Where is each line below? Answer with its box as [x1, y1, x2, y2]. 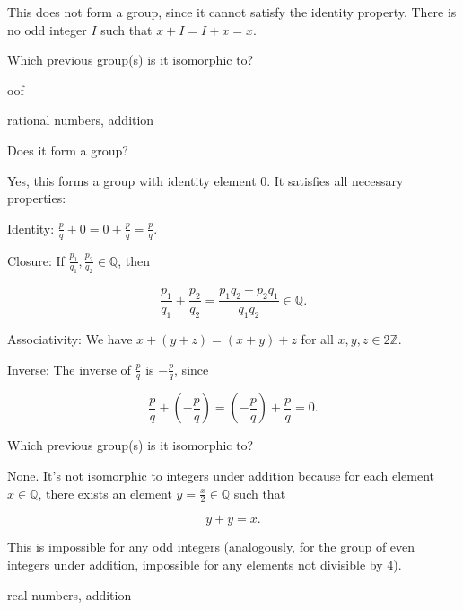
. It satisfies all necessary [266, 171, 404, 190]
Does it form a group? [7, 140, 128, 159]
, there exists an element [38, 483, 172, 502]
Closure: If [7, 251, 65, 270]
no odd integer [7, 20, 87, 39]
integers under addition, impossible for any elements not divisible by [7, 555, 383, 574]
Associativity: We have [7, 329, 133, 348]
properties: [7, 189, 66, 208]
